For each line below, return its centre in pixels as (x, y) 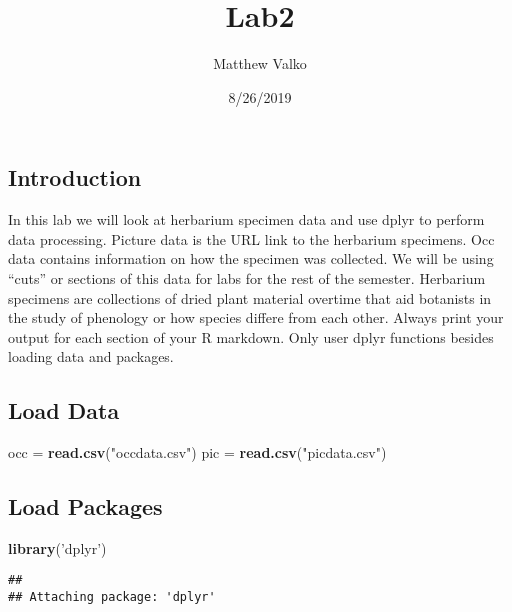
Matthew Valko (260, 63)
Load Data (64, 410)
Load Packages (85, 506)
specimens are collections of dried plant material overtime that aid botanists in (250, 297)
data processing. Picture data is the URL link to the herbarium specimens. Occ (251, 238)
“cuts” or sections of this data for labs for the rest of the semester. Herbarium (247, 277)
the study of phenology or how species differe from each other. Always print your (256, 317)
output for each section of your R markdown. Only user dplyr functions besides (251, 336)
